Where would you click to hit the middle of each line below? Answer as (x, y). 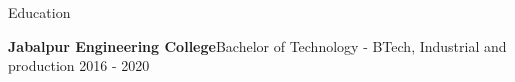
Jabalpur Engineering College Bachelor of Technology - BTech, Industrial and (257, 45)
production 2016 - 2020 (79, 65)
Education (39, 12)
